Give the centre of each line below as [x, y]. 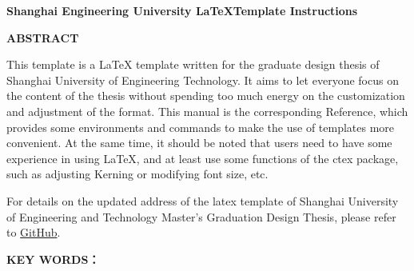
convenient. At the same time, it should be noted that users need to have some [199, 143]
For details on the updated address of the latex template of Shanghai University [203, 200]
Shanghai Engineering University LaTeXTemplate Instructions [182, 10]
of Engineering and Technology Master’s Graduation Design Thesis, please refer [201, 216]
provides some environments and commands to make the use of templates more [201, 127]
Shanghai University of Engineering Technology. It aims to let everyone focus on [203, 80]
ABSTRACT [43, 37]
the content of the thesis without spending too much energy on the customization [206, 96]
